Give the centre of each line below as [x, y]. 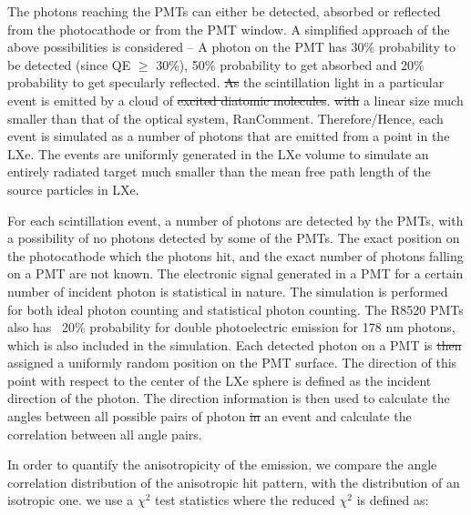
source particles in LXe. [73, 189]
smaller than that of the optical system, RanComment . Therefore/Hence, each [225, 118]
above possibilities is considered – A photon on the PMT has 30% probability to [231, 47]
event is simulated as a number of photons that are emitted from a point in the [229, 136]
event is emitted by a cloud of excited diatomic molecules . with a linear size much [235, 100]
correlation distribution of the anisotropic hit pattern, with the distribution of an [234, 482]
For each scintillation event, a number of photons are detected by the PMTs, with [235, 220]
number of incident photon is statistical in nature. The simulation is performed [228, 291]
